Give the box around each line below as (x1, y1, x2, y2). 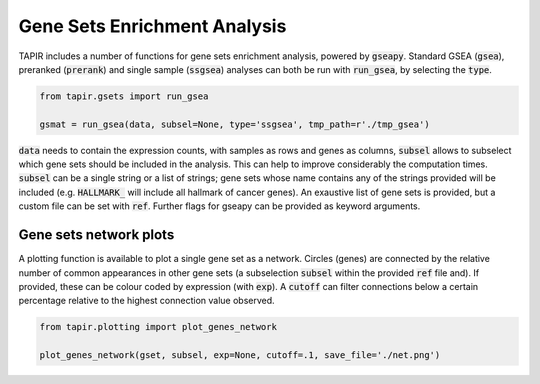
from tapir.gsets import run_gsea (39, 90, 209, 102)
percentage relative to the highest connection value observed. (18, 295, 275, 307)
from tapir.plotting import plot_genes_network (39, 321, 277, 333)
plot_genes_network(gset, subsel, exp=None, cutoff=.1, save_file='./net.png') (39, 350, 441, 361)
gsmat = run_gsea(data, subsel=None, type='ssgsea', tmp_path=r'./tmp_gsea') (39, 118, 430, 130)
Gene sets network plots (18, 226, 175, 244)
